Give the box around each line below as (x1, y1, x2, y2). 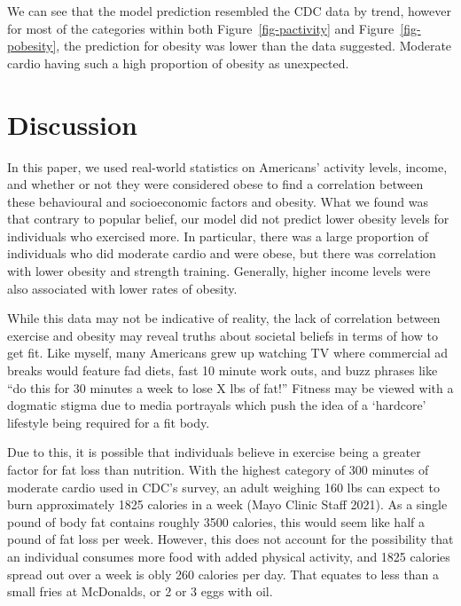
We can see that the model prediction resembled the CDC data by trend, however (7, 2, 451, 20)
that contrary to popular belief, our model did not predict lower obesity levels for (7, 209, 449, 228)
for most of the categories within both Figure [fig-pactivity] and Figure (7, 19, 395, 37)
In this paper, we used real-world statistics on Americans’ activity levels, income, (7, 157, 448, 176)
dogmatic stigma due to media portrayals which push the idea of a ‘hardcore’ (7, 396, 426, 414)
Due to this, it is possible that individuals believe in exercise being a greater (7, 443, 421, 461)
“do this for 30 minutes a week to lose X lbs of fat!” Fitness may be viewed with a (7, 378, 454, 397)
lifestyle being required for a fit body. (7, 413, 210, 431)
